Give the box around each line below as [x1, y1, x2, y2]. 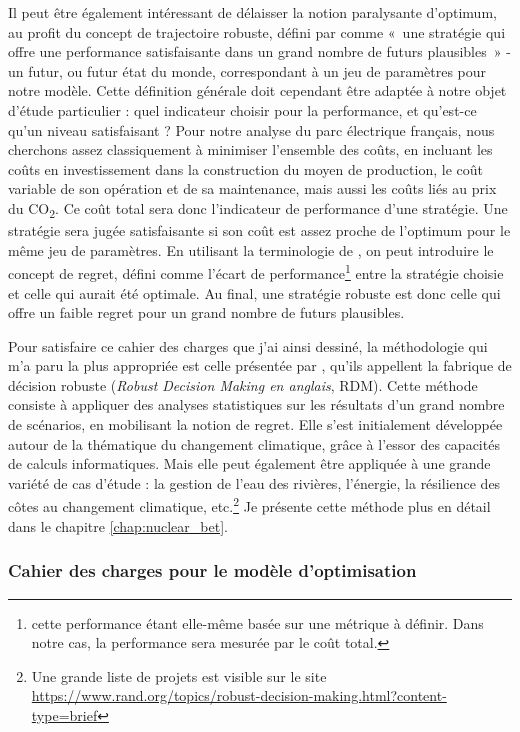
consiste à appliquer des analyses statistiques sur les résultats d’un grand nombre [8, 394, 505, 415]
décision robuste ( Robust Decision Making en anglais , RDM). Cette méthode [8, 374, 478, 395]
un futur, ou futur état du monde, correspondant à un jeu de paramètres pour [8, 60, 487, 81]
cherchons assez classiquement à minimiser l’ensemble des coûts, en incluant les [8, 139, 493, 160]
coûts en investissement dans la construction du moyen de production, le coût [8, 158, 483, 179]
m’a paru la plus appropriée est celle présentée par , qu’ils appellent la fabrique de [8, 355, 512, 376]
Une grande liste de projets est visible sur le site [31, 665, 327, 686]
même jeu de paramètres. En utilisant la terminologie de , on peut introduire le [8, 239, 494, 260]
